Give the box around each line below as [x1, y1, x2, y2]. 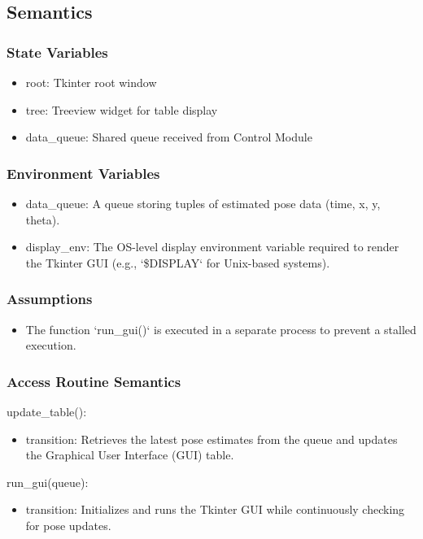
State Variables [7, 41, 108, 62]
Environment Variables [7, 163, 160, 183]
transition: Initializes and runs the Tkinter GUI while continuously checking [25, 501, 405, 518]
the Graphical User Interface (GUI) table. [25, 446, 234, 463]
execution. [25, 337, 76, 354]
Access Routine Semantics [7, 371, 181, 391]
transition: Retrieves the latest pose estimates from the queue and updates [25, 430, 398, 447]
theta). [25, 211, 60, 228]
